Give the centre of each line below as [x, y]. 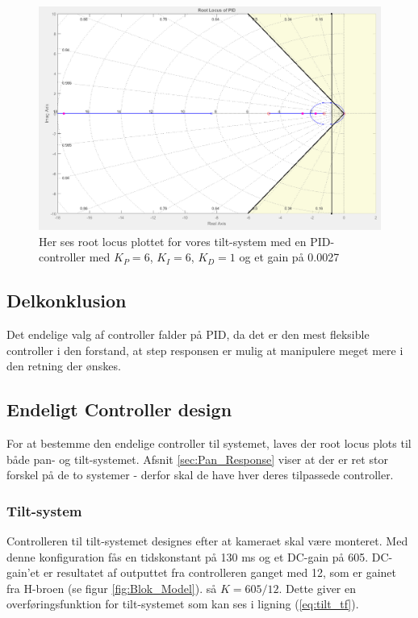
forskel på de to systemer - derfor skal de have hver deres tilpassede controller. [200, 475]
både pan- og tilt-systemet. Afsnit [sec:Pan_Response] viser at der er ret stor [197, 459]
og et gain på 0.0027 [289, 257]
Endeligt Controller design [119, 409]
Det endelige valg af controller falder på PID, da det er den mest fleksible [188, 334]
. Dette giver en [317, 588]
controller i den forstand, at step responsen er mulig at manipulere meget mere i [205, 350]
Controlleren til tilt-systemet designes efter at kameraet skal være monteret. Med [207, 540]
